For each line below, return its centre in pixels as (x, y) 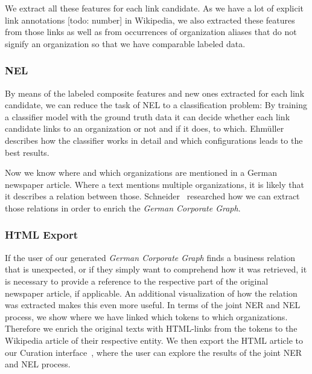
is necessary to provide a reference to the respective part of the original (137, 281)
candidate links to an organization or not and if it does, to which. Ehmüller (145, 128)
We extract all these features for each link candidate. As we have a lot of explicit (154, 8)
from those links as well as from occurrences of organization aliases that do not (151, 32)
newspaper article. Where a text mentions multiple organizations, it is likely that (154, 184)
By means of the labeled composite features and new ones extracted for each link (155, 93)
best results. (27, 152)
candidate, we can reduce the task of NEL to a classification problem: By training (156, 105)
